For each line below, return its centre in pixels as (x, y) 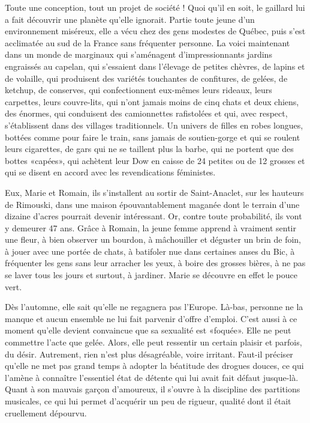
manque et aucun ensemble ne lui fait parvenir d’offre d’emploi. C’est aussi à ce (151, 318)
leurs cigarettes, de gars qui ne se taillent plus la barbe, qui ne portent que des (149, 149)
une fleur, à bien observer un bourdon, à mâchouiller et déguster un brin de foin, (153, 239)
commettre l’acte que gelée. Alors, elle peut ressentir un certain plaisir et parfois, (154, 342)
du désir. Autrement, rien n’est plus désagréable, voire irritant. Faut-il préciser (149, 354)
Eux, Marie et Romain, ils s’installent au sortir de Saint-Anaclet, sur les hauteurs (154, 192)
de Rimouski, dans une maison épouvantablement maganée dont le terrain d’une (152, 204)
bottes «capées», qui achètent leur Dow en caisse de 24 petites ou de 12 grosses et (155, 160)
